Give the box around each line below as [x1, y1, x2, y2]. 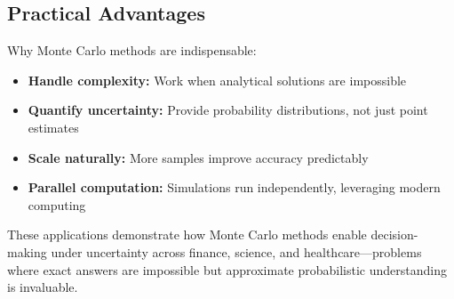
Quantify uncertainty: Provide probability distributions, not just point [28, 101, 428, 119]
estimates [28, 117, 79, 136]
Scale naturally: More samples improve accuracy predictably [28, 148, 369, 166]
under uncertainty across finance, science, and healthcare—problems [51, 242, 422, 261]
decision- [370, 225, 418, 244]
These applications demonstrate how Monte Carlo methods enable [7, 225, 367, 244]
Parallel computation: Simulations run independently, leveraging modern [28, 178, 441, 197]
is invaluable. [7, 278, 78, 296]
